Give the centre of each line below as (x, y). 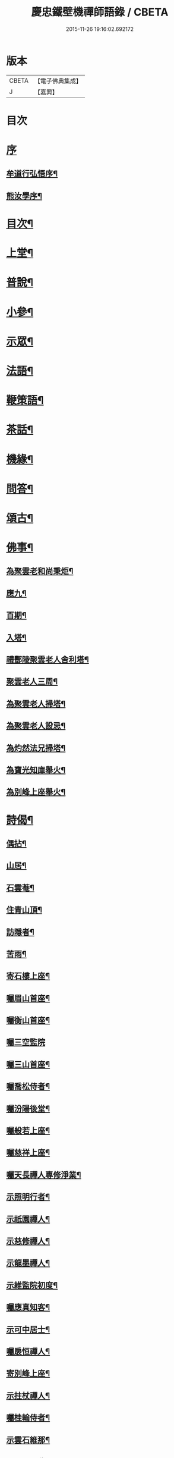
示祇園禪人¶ (28, 1219)
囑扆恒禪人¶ (28, 1351)
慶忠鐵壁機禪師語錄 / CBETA (100, 12)
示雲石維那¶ (28, 1440)
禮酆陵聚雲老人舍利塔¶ (48, 660)
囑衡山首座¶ (28, 1020)
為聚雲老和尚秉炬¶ (40, 571)
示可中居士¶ (28, 1329)
